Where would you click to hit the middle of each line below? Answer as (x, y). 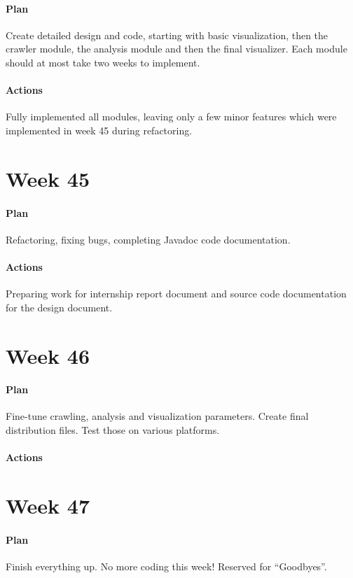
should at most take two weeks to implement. (103, 62)
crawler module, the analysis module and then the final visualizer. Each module (176, 49)
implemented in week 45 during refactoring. (99, 130)
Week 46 (48, 355)
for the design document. (59, 307)
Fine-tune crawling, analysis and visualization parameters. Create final (157, 416)
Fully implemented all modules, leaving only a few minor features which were (171, 117)
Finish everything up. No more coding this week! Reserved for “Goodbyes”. (166, 566)
